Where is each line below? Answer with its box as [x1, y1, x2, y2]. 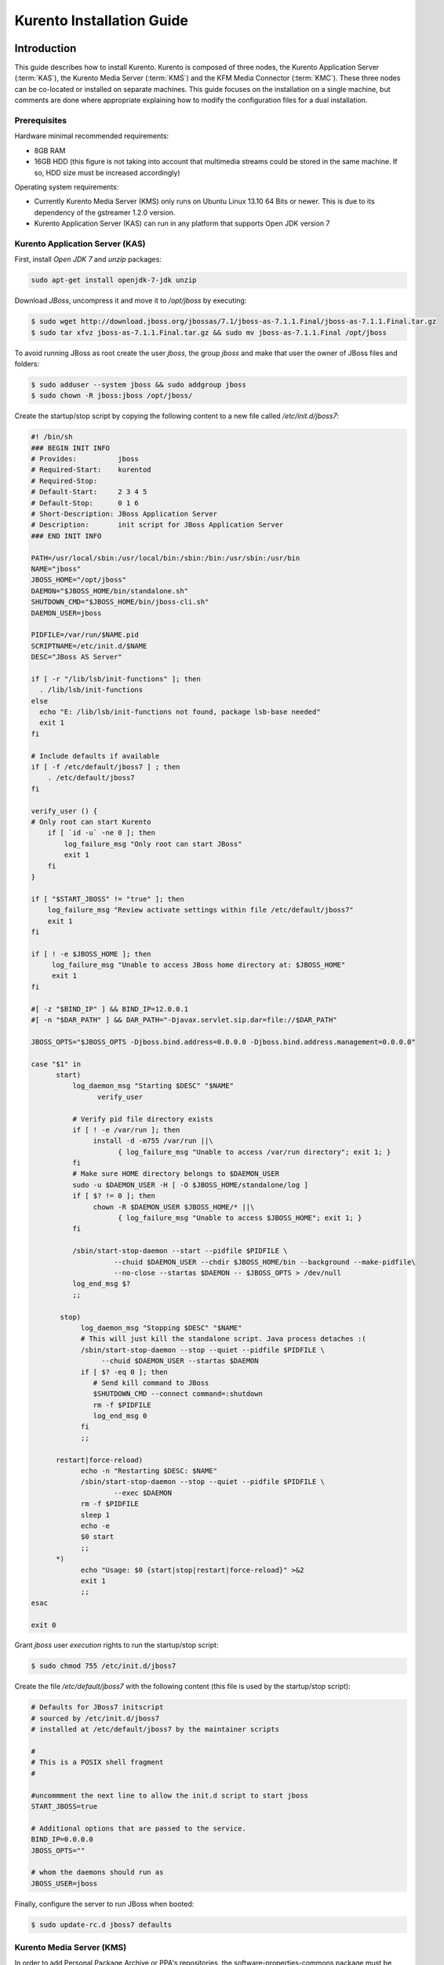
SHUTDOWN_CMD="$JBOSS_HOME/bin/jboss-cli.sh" [31, 597, 209, 607]
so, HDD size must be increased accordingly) [34, 167, 180, 177]
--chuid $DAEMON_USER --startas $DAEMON [100, 1357, 259, 1365]
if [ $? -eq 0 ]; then [80, 1368, 168, 1376]
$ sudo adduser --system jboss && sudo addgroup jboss [31, 380, 246, 389]
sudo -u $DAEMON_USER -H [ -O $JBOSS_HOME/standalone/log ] [71, 1180, 309, 1189]
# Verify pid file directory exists [71, 1115, 213, 1123]
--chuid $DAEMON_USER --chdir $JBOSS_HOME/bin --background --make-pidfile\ [114, 1258, 416, 1266]
